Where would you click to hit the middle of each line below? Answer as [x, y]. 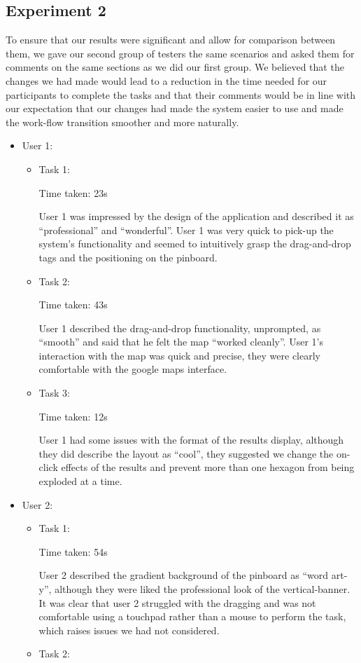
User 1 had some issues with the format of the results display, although [191, 440]
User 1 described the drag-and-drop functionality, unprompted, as [180, 328]
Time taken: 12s [73, 416]
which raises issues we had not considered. [129, 630]
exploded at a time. [80, 481]
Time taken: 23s [73, 192]
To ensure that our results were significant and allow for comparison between [171, 40]
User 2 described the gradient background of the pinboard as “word [184, 575]
